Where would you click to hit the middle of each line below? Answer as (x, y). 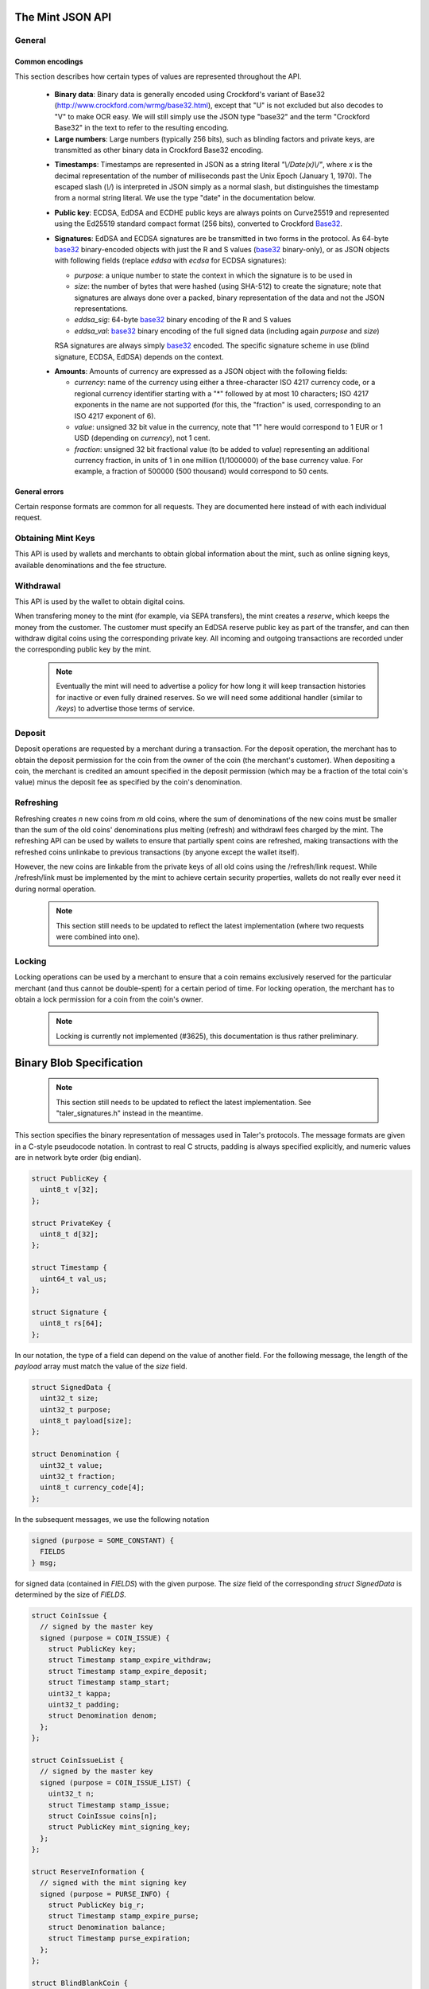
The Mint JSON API (63, 17)
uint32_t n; (71, 1794)
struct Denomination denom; (103, 1716)
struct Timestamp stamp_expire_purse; (124, 1916)
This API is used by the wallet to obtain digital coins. (100, 601)
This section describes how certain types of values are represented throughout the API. (158, 76)
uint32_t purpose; (75, 1409)
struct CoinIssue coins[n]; (103, 1816)
